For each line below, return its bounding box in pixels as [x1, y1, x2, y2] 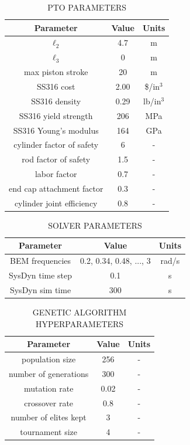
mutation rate [23, 382, 74, 394]
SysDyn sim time [9, 283, 71, 295]
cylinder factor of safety [13, 138, 99, 151]
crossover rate [24, 396, 74, 409]
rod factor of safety [22, 153, 91, 165]
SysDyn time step [9, 269, 72, 281]
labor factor [34, 168, 77, 180]
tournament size [20, 426, 77, 438]
